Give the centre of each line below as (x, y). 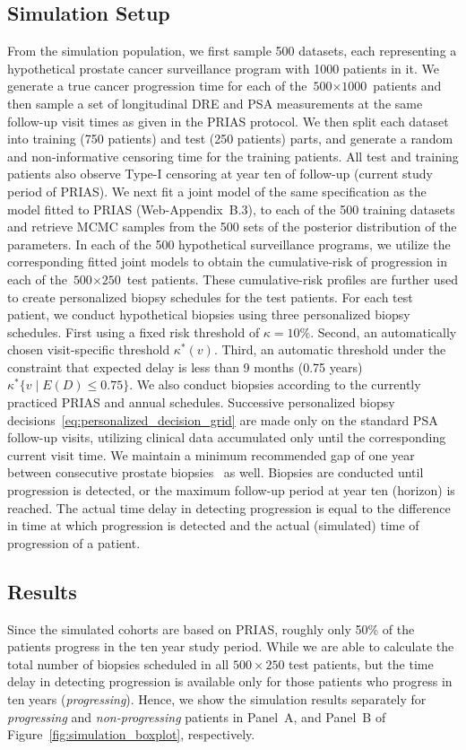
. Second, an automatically (384, 331)
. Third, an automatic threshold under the (330, 349)
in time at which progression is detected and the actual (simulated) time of (213, 525)
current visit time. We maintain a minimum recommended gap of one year (211, 454)
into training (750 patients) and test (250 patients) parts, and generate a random (230, 139)
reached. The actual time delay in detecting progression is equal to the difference (229, 507)
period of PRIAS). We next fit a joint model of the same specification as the (217, 191)
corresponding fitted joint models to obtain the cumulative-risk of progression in (228, 262)
